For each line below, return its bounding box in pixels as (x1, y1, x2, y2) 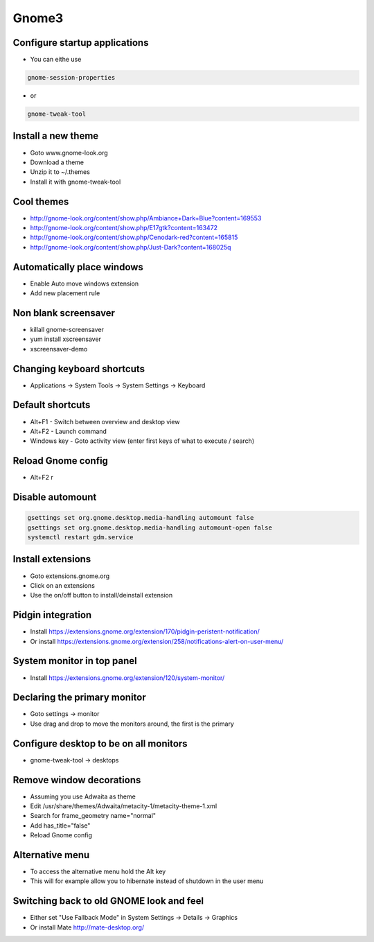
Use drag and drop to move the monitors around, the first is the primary (30, 719, 235, 728)
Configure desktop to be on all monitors (12, 738, 188, 749)
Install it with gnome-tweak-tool (30, 177, 121, 186)
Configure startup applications (12, 37, 149, 49)
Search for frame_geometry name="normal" (30, 812, 156, 820)
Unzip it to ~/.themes (30, 168, 90, 176)
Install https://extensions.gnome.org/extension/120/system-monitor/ (30, 673, 225, 682)
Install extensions (12, 553, 91, 565)
